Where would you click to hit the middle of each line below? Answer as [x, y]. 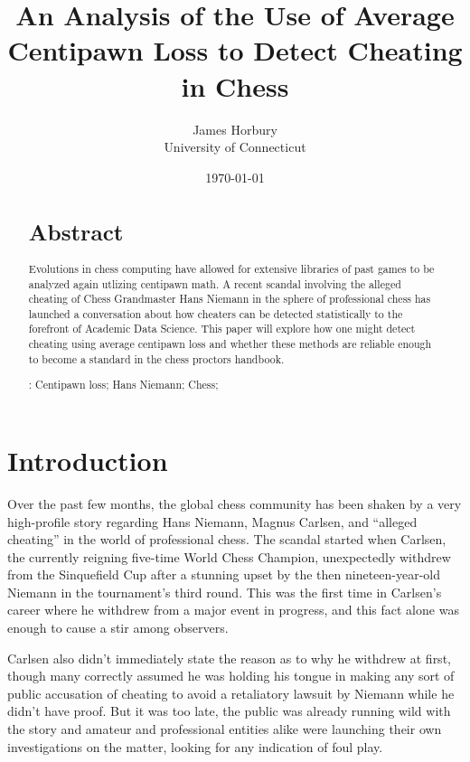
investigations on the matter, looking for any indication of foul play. [195, 746]
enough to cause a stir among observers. [118, 628]
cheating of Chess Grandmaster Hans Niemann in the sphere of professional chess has [230, 299]
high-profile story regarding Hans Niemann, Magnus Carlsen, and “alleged [212, 521]
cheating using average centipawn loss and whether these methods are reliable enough [230, 344]
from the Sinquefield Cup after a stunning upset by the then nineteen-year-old [224, 574]
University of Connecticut [235, 147]
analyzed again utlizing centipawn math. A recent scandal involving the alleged [215, 283]
